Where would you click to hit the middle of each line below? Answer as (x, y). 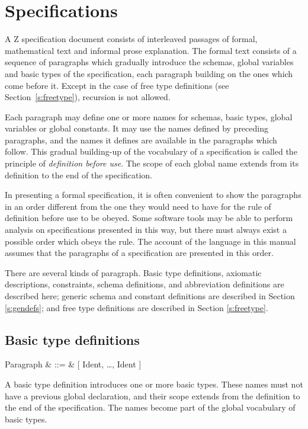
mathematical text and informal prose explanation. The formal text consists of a (151, 50)
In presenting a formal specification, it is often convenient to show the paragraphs (153, 195)
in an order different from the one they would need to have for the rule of (138, 206)
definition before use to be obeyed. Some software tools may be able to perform (149, 218)
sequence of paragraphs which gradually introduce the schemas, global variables (149, 62)
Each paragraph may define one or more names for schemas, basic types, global (149, 116)
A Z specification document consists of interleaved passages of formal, (131, 39)
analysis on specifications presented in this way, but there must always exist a (146, 230)
